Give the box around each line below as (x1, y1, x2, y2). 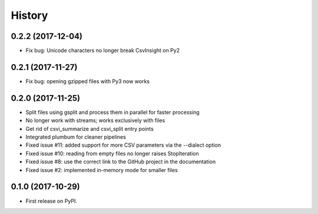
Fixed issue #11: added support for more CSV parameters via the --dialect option (25, 141, 221, 149)
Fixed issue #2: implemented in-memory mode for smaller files (25, 166, 178, 173)
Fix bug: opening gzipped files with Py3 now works (25, 77, 150, 85)
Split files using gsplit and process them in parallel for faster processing (25, 108, 200, 116)
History (11, 9, 48, 22)
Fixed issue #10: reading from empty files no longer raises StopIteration (25, 150, 200, 157)
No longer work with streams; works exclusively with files (25, 117, 165, 124)
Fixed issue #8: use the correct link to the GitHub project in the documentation (25, 158, 216, 165)
